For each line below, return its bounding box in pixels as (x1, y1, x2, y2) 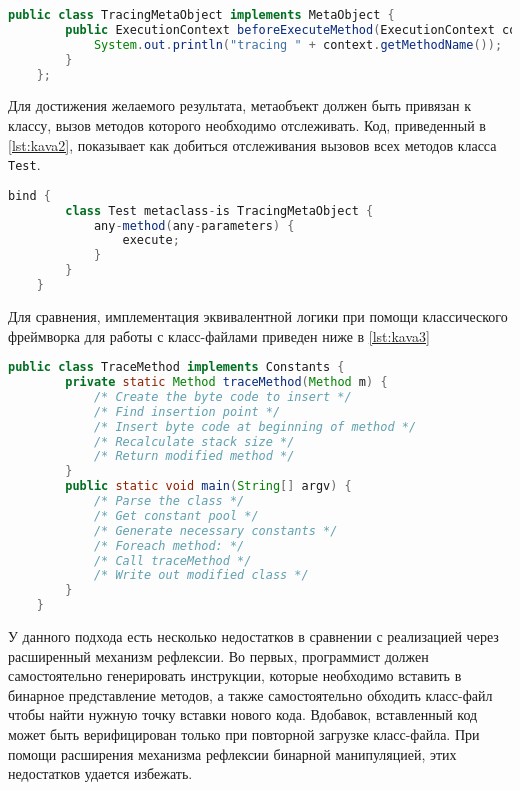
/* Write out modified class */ (93, 568, 309, 583)
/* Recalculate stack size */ (93, 434, 295, 449)
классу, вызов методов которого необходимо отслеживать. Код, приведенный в (8, 114, 486, 135)
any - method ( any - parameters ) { (93, 218, 295, 233)
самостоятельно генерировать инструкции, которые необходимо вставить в (8, 665, 462, 686)
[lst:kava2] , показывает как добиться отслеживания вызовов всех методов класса (8, 134, 497, 155)
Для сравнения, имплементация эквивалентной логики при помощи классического (8, 305, 508, 326)
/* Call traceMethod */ (93, 553, 252, 568)
